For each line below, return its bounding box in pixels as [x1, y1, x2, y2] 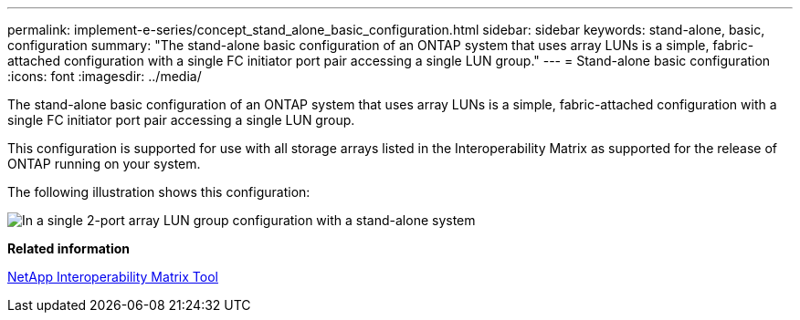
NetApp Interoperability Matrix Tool [7, 269, 218, 284]
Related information [7, 241, 131, 256]
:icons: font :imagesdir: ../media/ [7, 68, 202, 84]
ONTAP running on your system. [7, 156, 201, 171]
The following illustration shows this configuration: [7, 184, 311, 200]
